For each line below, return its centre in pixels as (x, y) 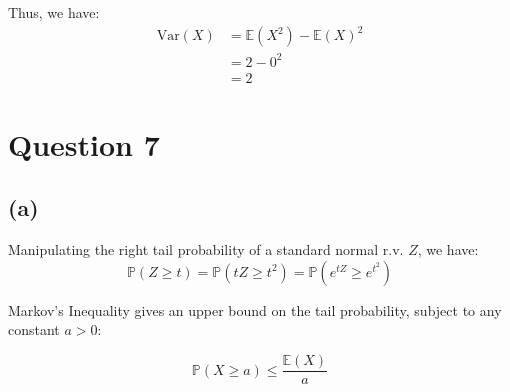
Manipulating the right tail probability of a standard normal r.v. (206, 249)
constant (34, 329)
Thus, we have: (54, 12)
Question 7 (84, 143)
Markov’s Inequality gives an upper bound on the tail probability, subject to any (255, 309)
